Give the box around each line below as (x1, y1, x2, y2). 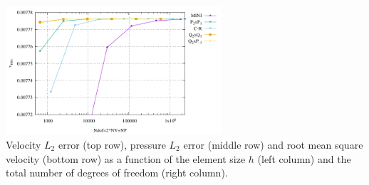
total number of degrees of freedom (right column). (6, 165, 228, 180)
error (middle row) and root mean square (183, 137, 363, 152)
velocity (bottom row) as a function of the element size (6, 151, 246, 166)
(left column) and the (257, 151, 351, 166)
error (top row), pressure (58, 137, 166, 152)
